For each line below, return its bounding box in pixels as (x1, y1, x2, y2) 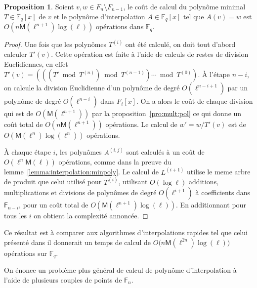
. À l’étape (198, 69, 230, 80)
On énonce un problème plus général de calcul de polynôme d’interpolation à (4, 265, 237, 275)
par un (227, 82, 248, 93)
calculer (4, 49, 27, 59)
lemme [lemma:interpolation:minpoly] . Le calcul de (4, 166, 159, 177)
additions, (189, 176, 219, 187)
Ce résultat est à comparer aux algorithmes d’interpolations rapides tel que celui (4, 227, 248, 237)
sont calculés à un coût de (126, 147, 205, 157)
